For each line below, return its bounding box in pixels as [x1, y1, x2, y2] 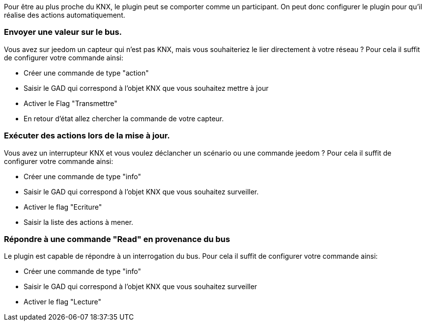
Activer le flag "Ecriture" [24, 202, 102, 211]
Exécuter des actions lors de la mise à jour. [4, 131, 170, 141]
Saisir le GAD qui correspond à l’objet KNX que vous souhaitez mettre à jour [24, 83, 269, 92]
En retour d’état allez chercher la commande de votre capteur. [24, 114, 224, 123]
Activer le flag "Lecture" [24, 298, 102, 306]
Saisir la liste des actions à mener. [24, 217, 134, 226]
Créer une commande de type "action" [24, 68, 149, 77]
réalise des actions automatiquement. [4, 11, 125, 19]
